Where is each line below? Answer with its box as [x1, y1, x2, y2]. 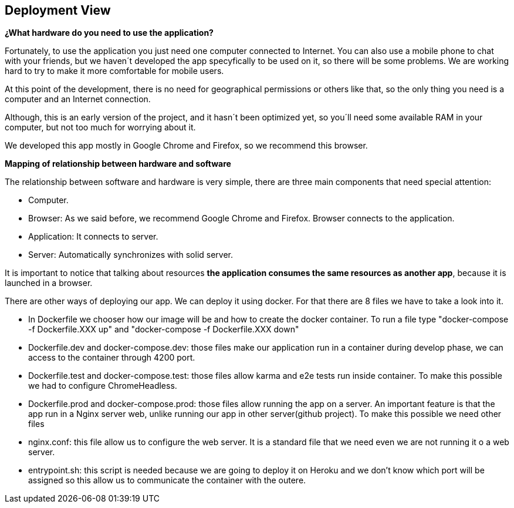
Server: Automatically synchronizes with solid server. [28, 250, 234, 260]
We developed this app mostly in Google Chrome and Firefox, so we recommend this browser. [5, 140, 368, 151]
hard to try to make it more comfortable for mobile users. [5, 66, 224, 76]
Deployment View [5, 3, 111, 18]
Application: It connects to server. [28, 231, 158, 242]
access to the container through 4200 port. [28, 352, 195, 363]
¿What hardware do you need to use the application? [5, 28, 214, 38]
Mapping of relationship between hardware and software [5, 159, 231, 169]
